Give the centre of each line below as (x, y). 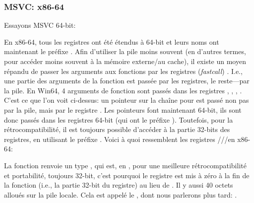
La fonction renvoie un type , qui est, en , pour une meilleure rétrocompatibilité (125, 165)
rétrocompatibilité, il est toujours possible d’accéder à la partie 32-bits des (117, 129)
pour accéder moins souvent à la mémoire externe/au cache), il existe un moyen (125, 61)
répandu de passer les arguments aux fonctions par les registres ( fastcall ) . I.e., (123, 71)
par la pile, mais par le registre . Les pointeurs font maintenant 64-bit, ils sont (123, 109)
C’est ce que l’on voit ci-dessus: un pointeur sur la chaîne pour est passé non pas (127, 100)
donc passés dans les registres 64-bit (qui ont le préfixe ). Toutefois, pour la (119, 119)
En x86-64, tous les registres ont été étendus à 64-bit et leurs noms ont (112, 41)
